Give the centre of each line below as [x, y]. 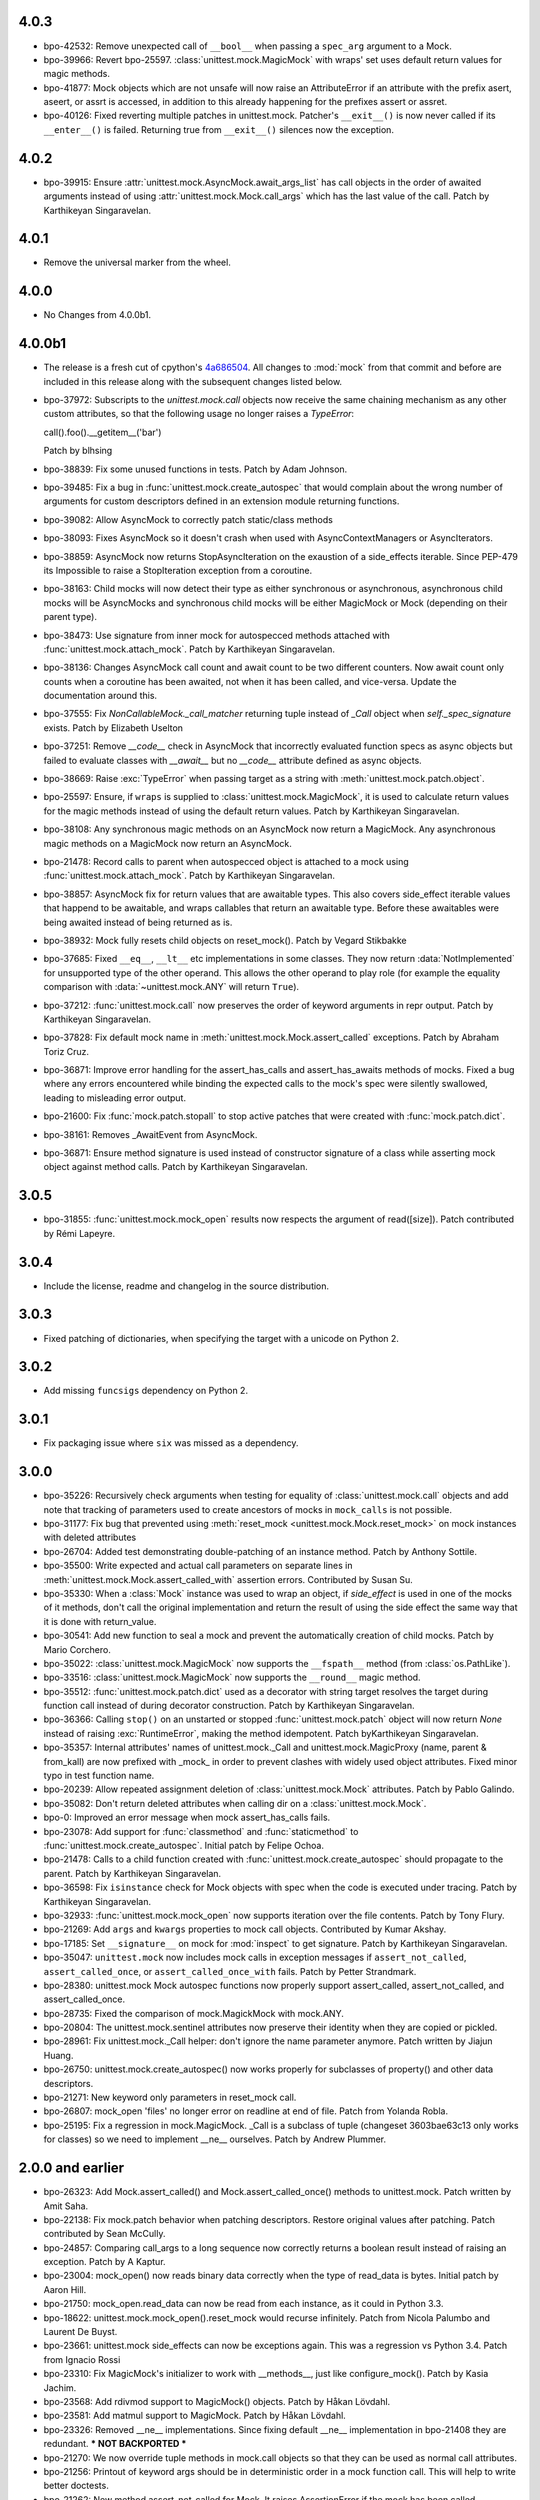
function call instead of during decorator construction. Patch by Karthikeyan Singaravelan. [229, 1706]
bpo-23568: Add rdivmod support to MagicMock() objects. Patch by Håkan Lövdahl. [217, 2401]
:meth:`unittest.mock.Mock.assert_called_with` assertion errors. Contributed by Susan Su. [228, 1579]
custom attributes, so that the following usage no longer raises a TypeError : [199, 414]
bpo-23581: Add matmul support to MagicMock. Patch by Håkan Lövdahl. [195, 2416]
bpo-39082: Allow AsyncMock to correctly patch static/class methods [188, 519]
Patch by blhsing [78, 451]
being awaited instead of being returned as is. [138, 922]
